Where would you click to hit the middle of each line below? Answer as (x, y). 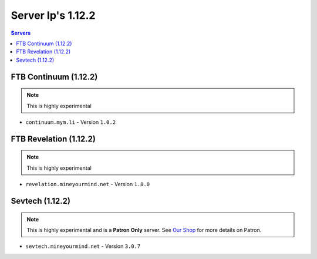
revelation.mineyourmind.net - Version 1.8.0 (87, 184)
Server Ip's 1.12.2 (53, 15)
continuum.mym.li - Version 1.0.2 (71, 122)
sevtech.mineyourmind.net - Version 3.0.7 (83, 246)
